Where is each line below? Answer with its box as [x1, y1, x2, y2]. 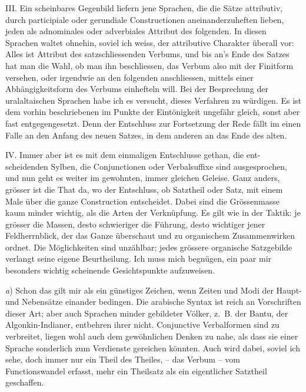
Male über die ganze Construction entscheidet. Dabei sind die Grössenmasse [5, 195, 280, 207]
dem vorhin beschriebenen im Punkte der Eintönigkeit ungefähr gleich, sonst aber [5, 106, 300, 118]
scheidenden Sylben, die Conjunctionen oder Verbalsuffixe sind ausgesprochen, [5, 160, 287, 172]
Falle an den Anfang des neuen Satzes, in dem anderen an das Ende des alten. [5, 129, 287, 141]
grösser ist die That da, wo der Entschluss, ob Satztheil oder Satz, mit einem [5, 183, 283, 195]
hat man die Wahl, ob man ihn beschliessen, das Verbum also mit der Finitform [5, 59, 294, 71]
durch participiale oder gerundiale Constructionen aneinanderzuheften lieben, [5, 13, 284, 25]
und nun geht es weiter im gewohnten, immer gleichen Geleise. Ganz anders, [5, 172, 280, 184]
